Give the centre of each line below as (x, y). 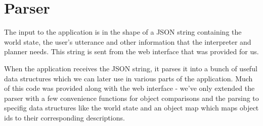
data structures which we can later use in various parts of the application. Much (128, 78)
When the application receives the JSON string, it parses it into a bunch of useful (131, 68)
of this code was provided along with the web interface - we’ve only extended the (129, 88)
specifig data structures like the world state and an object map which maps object (131, 108)
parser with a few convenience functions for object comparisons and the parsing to (131, 98)
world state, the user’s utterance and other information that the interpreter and (128, 41)
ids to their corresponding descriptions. (64, 117)
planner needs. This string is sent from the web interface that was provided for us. (131, 51)
